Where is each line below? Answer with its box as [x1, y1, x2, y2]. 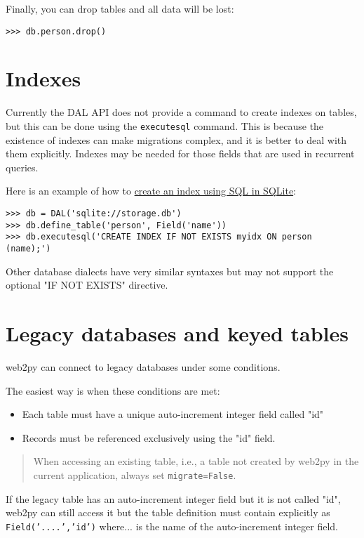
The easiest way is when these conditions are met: [6, 383, 220, 398]
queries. [6, 159, 39, 174]
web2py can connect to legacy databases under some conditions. [6, 359, 281, 374]
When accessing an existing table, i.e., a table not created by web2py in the [33, 454, 359, 468]
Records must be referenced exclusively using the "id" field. [22, 430, 276, 445]
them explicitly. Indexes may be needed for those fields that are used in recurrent [6, 146, 355, 161]
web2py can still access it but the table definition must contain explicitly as [6, 505, 330, 520]
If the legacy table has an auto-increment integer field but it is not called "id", [6, 491, 341, 506]
